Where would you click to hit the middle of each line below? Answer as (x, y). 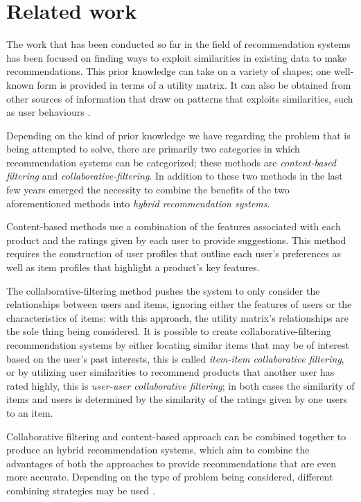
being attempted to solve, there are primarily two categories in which (153, 149)
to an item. (30, 412)
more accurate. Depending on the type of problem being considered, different (170, 477)
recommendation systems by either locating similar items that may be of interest (178, 345)
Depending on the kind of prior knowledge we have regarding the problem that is (178, 135)
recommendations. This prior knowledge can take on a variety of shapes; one (169, 71)
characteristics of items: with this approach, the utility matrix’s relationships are (177, 317)
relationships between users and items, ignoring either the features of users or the (179, 304)
